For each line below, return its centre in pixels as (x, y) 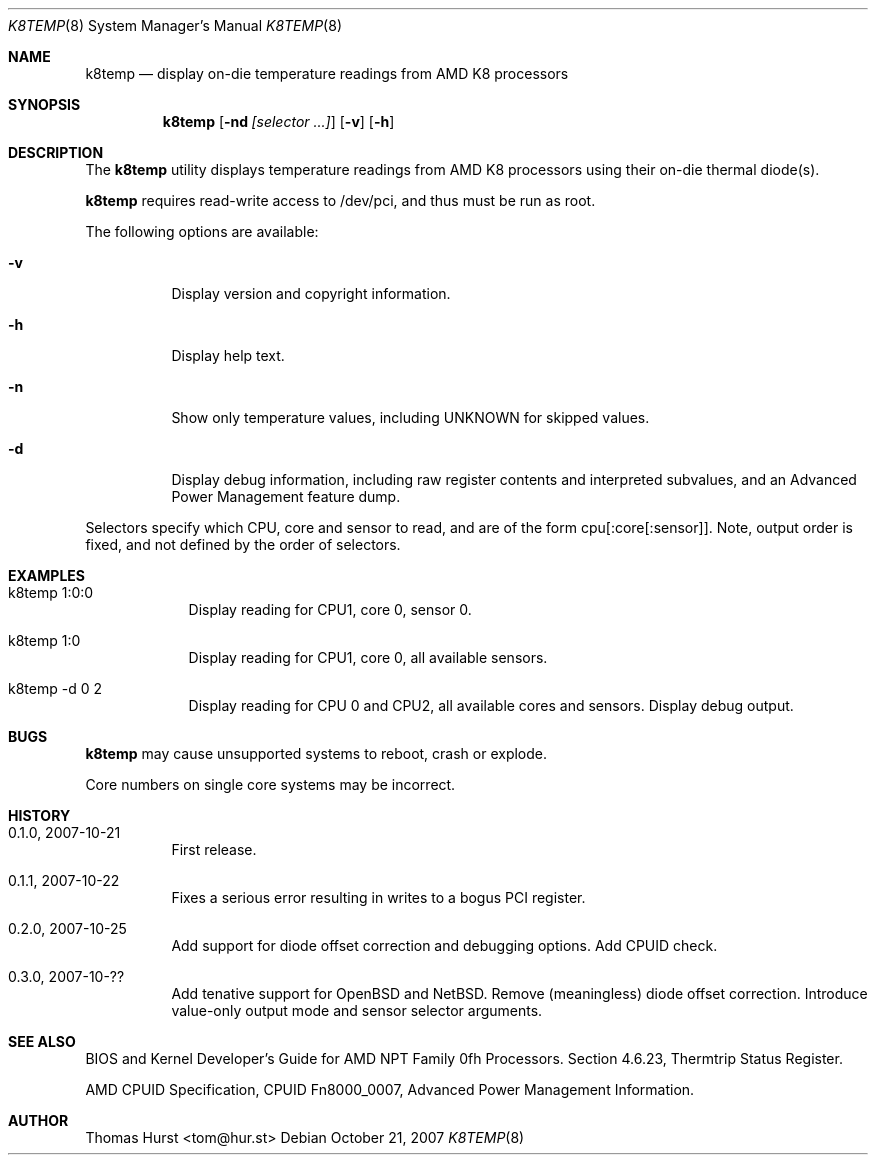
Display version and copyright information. (311, 293)
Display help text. (228, 355)
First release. (214, 849)
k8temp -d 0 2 (55, 688)
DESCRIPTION (56, 152)
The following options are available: (202, 231)
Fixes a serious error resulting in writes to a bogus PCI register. (378, 897)
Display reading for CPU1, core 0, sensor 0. (330, 609)
